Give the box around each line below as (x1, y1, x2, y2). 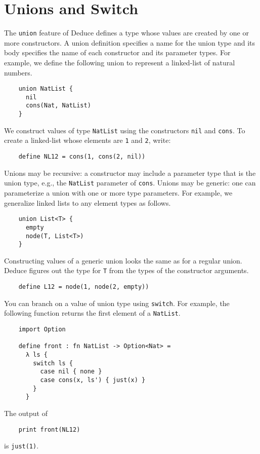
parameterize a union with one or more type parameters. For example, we (4, 187, 233, 198)
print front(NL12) (18, 426, 80, 433)
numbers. (4, 67, 32, 78)
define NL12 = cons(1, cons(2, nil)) (18, 153, 146, 161)
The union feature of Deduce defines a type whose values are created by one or (4, 27, 249, 38)
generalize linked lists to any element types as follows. (4, 197, 171, 208)
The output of (4, 407, 48, 418)
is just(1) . (4, 440, 39, 451)
